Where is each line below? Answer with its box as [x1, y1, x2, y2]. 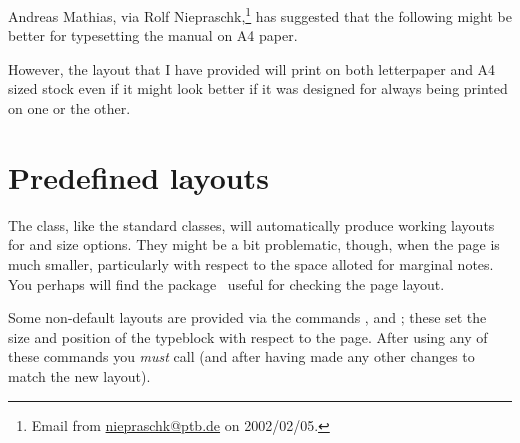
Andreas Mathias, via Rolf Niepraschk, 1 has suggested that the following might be [8, 3, 512, 26]
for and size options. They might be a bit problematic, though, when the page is [8, 234, 500, 255]
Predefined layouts [8, 156, 269, 197]
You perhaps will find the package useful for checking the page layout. [8, 273, 445, 294]
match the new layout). [8, 365, 151, 386]
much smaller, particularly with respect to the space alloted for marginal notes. [8, 253, 494, 274]
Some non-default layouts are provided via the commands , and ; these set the [8, 307, 487, 328]
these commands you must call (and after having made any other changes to [8, 346, 475, 367]
